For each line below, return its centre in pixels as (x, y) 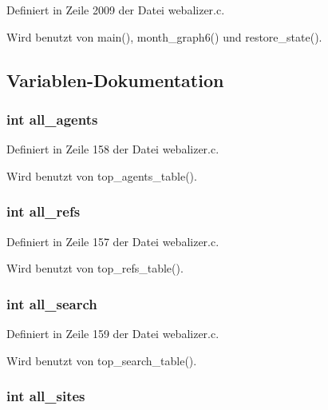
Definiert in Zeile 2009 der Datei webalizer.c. (116, 10)
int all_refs (43, 211)
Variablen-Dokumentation (115, 80)
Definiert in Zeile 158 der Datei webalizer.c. (113, 149)
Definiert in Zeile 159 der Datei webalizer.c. (113, 333)
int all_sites (46, 396)
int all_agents (52, 119)
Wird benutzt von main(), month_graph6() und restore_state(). (164, 36)
